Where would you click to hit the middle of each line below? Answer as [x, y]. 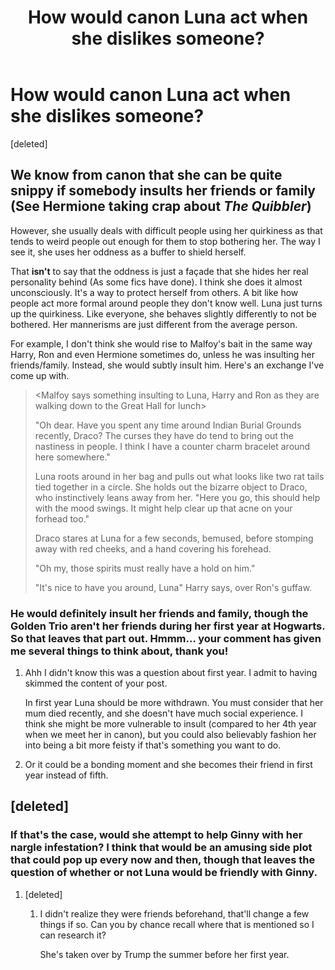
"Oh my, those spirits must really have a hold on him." [145, 568]
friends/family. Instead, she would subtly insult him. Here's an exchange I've [167, 365]
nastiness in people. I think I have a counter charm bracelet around [172, 446]
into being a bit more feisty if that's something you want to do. [153, 745]
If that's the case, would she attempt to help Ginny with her [156, 835]
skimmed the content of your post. [96, 683]
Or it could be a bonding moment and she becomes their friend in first [168, 765]
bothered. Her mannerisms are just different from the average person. [154, 324]
